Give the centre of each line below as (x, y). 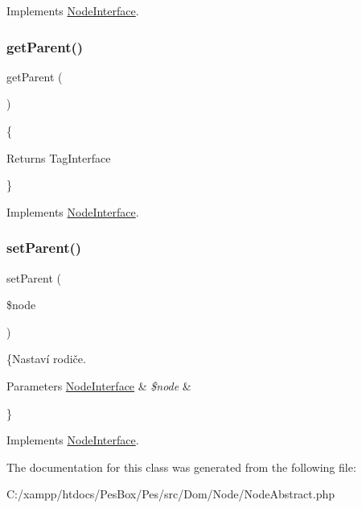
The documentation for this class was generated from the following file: (181, 467)
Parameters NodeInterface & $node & (99, 385)
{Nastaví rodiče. (46, 359)
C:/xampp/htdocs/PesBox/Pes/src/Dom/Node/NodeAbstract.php (171, 494)
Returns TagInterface (59, 157)
